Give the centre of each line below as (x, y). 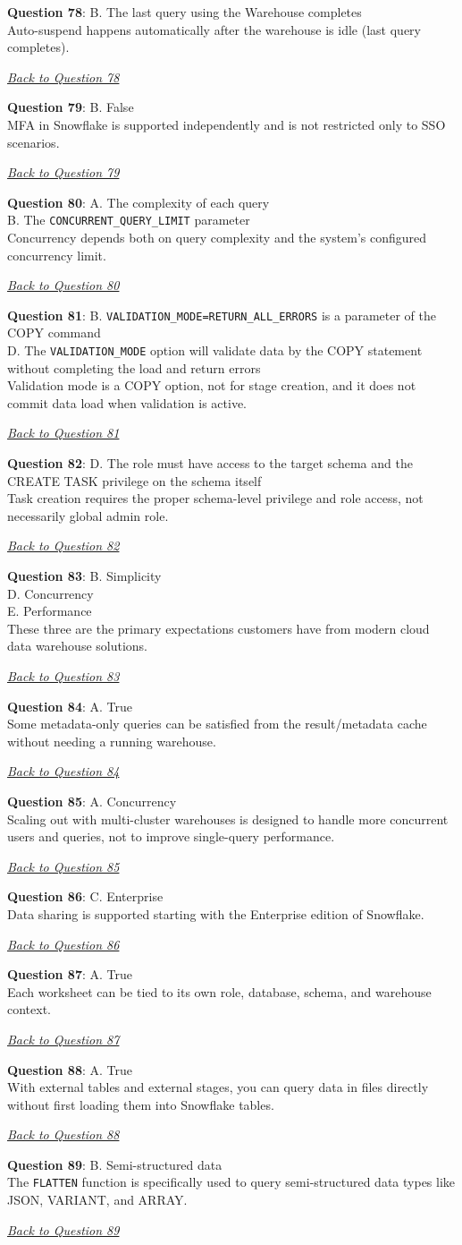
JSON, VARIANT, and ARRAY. (97, 1200)
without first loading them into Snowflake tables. (141, 1104)
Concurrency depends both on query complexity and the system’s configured (217, 237)
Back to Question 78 (63, 77)
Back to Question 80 (63, 285)
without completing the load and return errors (134, 367)
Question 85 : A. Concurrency (92, 801)
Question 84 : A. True (70, 706)
